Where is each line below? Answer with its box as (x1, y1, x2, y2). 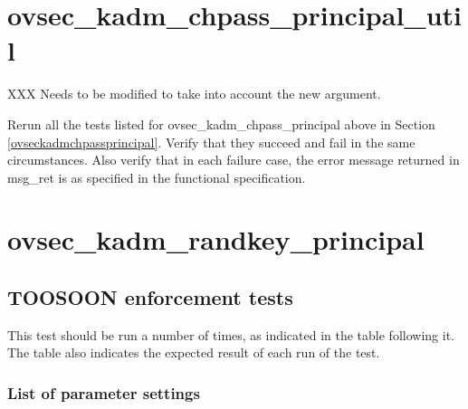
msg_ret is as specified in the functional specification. (7, 167, 306, 186)
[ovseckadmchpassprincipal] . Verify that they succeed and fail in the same (7, 132, 415, 151)
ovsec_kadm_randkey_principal (7, 221, 425, 258)
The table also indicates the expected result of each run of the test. (7, 343, 380, 362)
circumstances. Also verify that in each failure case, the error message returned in (7, 150, 460, 169)
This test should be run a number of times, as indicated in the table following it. (7, 325, 454, 344)
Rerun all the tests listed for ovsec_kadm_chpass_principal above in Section (7, 114, 435, 133)
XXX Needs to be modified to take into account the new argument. (7, 84, 381, 103)
